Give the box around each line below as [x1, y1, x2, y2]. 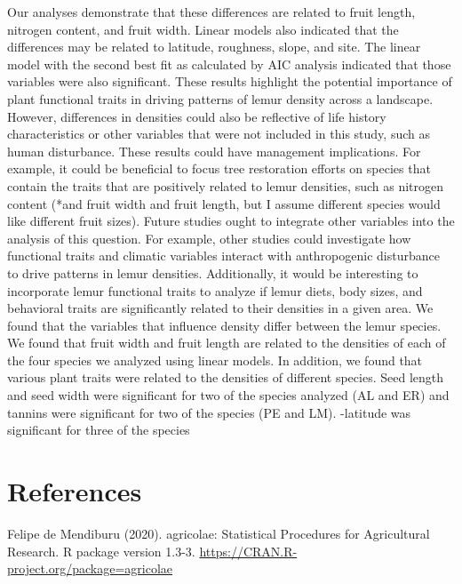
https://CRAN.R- [199, 541, 298, 560]
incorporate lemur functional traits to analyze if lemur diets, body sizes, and [7, 281, 423, 300]
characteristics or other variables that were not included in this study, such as [7, 124, 430, 143]
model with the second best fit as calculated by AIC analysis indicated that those [7, 54, 451, 73]
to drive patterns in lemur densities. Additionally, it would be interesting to [7, 263, 418, 282]
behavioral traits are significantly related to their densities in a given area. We [7, 299, 434, 317]
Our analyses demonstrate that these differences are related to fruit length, [7, 3, 416, 20]
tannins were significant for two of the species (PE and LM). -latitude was [7, 403, 411, 421]
